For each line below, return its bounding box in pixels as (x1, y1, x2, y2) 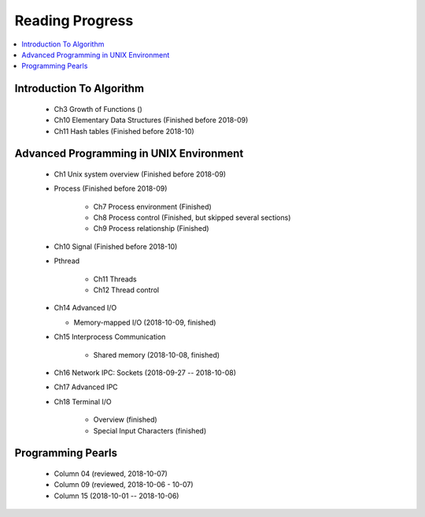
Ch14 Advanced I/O (54, 303, 117, 313)
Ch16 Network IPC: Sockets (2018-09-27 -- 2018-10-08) (54, 368, 236, 378)
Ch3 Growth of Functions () (54, 104, 142, 113)
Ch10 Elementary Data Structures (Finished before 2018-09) (54, 115, 249, 125)
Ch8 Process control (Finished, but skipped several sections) (93, 213, 291, 222)
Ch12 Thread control (93, 285, 160, 295)
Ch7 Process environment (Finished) (93, 202, 212, 211)
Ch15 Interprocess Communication (54, 332, 166, 342)
